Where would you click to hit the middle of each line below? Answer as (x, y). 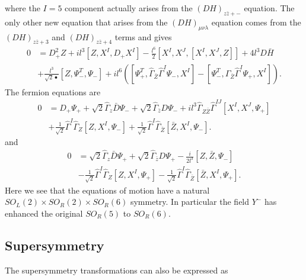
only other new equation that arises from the (86, 22)
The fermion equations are (53, 91)
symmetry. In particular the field (190, 202)
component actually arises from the (129, 8)
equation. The (269, 8)
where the (23, 8)
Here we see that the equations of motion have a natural (107, 190)
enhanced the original (44, 213)
